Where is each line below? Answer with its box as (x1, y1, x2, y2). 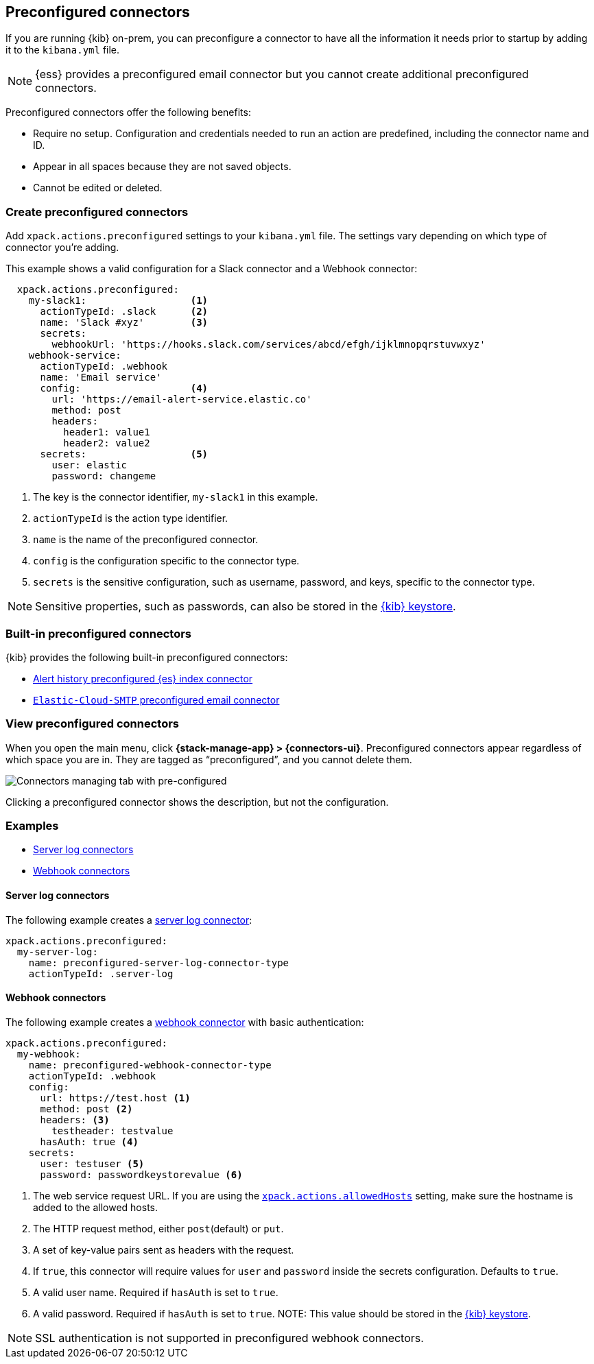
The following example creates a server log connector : (5, 913, 252, 926)
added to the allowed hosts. (33, 1201, 158, 1213)
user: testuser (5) (40, 1158, 145, 1169)
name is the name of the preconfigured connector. (33, 534, 259, 546)
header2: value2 (63, 438, 150, 449)
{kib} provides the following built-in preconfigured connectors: (5, 651, 288, 663)
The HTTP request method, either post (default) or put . (33, 1222, 284, 1234)
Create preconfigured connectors (5, 204, 189, 219)
